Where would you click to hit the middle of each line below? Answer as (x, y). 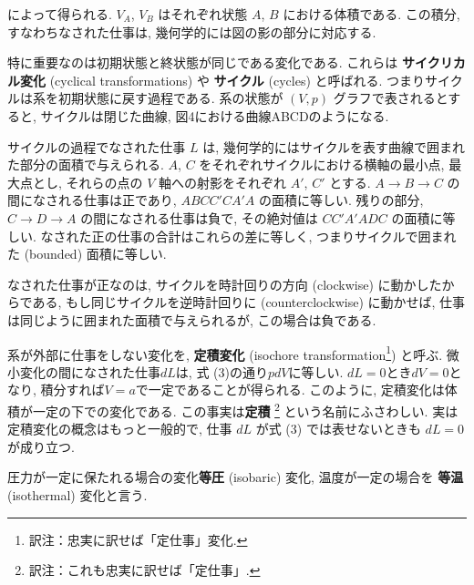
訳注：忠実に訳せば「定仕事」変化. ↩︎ (138, 539)
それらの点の (104, 182)
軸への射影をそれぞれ (223, 182)
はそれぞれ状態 (203, 14)
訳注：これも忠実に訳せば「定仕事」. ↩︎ (144, 570)
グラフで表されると (391, 98)
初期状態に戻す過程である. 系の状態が (170, 98)
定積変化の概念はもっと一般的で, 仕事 (120, 429)
